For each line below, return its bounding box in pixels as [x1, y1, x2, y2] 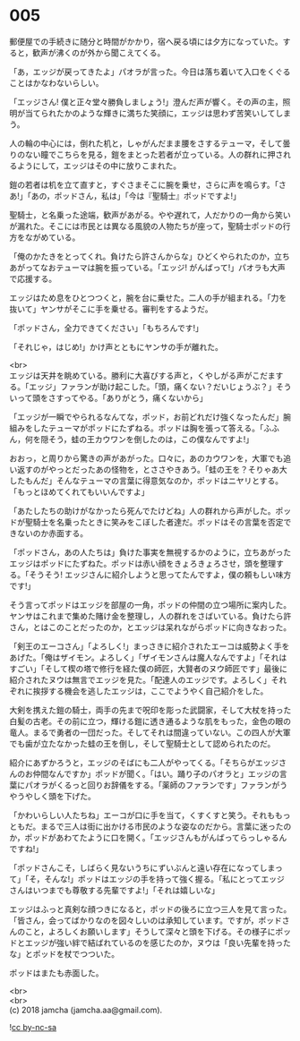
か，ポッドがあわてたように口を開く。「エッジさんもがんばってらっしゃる [9, 832, 279, 842]
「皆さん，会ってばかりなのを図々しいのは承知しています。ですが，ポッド [9, 915, 282, 926]
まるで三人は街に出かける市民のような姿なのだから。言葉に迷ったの [39, 821, 292, 832]
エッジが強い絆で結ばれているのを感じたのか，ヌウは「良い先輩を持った [24, 937, 291, 948]
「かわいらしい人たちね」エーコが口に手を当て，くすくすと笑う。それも [9, 809, 276, 820]
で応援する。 [9, 273, 56, 284]
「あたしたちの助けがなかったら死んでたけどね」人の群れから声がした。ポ [9, 505, 284, 516]
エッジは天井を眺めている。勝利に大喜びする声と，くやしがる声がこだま [9, 370, 276, 380]
